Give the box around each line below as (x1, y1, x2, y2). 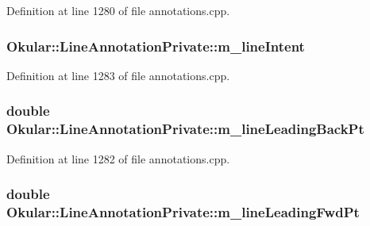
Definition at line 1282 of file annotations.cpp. (6, 150, 230, 167)
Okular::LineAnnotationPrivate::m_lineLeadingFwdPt (6, 201, 360, 221)
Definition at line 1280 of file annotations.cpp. (6, 2, 230, 18)
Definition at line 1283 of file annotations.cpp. (6, 67, 230, 83)
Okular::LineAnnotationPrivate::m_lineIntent (6, 36, 305, 56)
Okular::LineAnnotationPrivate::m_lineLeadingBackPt (6, 119, 364, 139)
